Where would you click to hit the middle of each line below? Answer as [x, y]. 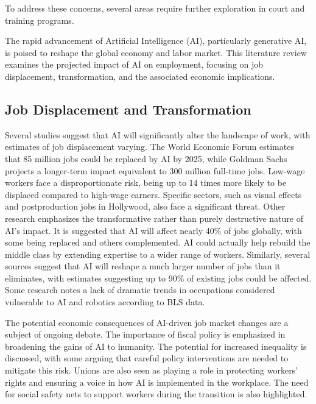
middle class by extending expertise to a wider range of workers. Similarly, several [158, 254]
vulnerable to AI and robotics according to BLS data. [105, 302]
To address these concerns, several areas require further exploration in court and [155, 8]
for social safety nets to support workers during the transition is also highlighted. [156, 394]
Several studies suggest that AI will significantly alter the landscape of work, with [158, 134]
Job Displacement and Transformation [128, 109]
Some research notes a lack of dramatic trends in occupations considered [140, 290]
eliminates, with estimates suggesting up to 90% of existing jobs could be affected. [158, 278]
